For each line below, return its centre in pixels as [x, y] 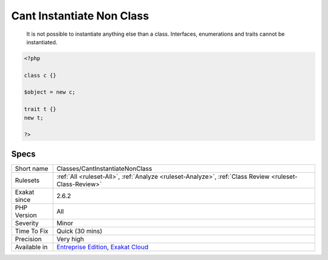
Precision [28, 239]
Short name [32, 168]
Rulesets [27, 180]
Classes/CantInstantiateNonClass [104, 168]
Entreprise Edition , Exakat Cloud [103, 247]
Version [26, 215]
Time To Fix [32, 231]
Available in [31, 247]
